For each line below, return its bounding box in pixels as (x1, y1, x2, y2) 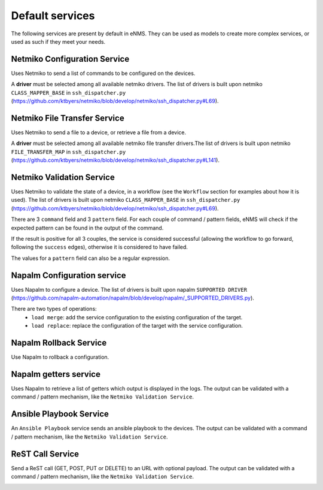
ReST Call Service (11, 449, 80, 459)
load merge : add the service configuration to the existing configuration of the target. (31, 313, 243, 320)
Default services (11, 9, 95, 22)
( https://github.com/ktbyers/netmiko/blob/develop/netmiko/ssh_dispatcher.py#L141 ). (11, 156, 220, 164)
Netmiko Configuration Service (11, 54, 130, 64)
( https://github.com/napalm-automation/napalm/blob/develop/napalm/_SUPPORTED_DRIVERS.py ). (11, 294, 254, 302)
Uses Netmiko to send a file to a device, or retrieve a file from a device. (11, 129, 187, 136)
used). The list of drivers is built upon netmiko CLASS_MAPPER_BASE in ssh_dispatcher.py (11, 196, 240, 204)
